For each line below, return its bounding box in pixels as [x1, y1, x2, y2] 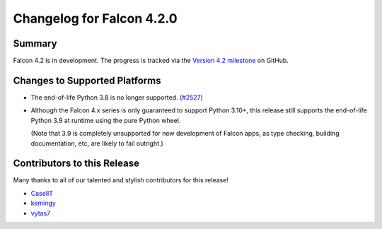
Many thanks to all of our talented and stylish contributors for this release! [13, 176, 229, 184]
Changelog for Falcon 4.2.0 [13, 11, 178, 26]
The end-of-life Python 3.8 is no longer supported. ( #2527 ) [30, 93, 203, 102]
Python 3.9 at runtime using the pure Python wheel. [30, 116, 181, 124]
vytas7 [30, 209, 51, 217]
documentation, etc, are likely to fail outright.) [30, 139, 164, 148]
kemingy [30, 199, 56, 208]
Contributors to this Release [13, 158, 139, 170]
